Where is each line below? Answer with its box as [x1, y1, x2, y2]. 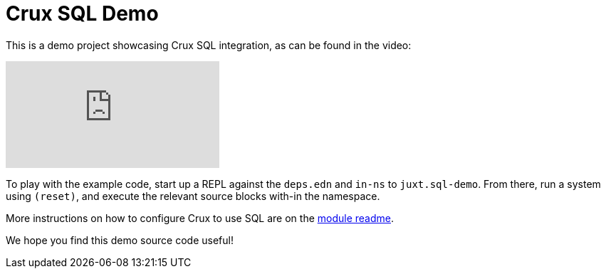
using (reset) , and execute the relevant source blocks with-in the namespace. [6, 189, 380, 202]
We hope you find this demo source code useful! [6, 233, 234, 246]
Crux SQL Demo [6, 1, 159, 26]
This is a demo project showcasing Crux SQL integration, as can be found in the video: [6, 38, 412, 51]
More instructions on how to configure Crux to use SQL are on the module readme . [6, 211, 395, 224]
